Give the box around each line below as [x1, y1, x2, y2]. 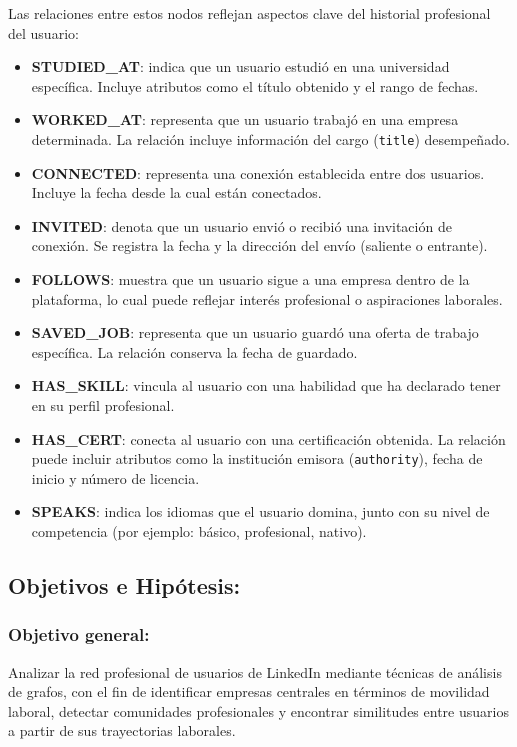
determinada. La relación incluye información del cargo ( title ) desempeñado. [31, 128, 510, 149]
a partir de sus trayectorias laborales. [8, 720, 236, 741]
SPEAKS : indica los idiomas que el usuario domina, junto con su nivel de [31, 501, 490, 522]
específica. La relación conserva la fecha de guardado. [31, 341, 358, 362]
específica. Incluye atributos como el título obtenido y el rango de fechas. [31, 75, 479, 96]
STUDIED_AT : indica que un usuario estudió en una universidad [31, 56, 450, 77]
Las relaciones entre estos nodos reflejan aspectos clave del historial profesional [8, 3, 491, 23]
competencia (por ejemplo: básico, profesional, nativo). [31, 521, 367, 541]
